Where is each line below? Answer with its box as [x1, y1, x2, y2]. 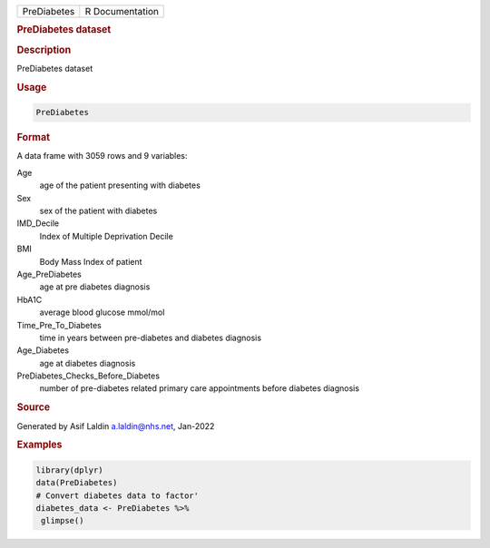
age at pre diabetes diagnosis [39, 281, 151, 292]
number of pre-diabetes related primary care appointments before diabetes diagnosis [39, 383, 360, 394]
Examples [16, 438, 63, 451]
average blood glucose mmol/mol [39, 307, 165, 318]
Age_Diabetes [16, 345, 70, 356]
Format [16, 132, 50, 144]
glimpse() [41, 515, 84, 526]
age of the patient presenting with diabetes [39, 180, 201, 191]
